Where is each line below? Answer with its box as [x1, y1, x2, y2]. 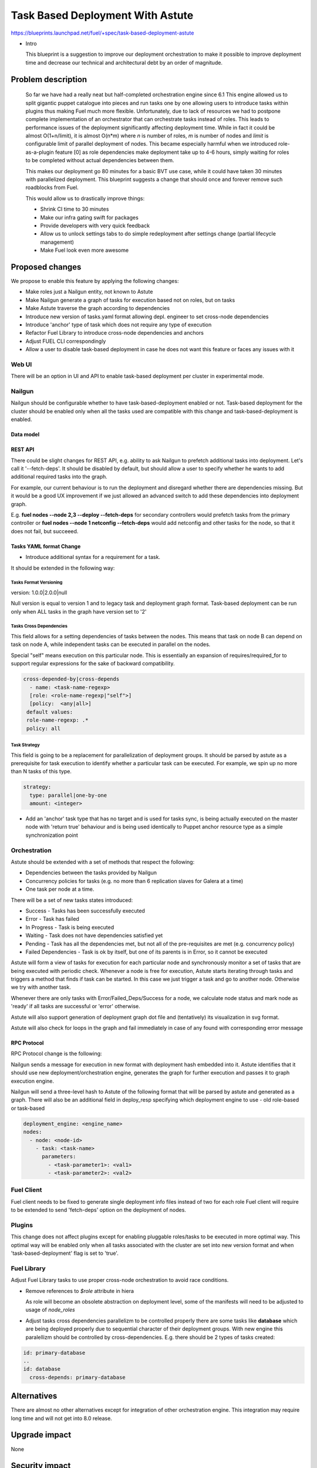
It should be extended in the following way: [11, 564, 115, 571]
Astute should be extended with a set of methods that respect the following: [11, 858, 195, 866]
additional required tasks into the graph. [11, 473, 108, 480]
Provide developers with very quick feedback [40, 222, 150, 229]
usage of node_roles [25, 1307, 76, 1314]
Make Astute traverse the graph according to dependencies [25, 305, 170, 312]
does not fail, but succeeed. [11, 527, 79, 534]
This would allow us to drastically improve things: [25, 194, 145, 202]
